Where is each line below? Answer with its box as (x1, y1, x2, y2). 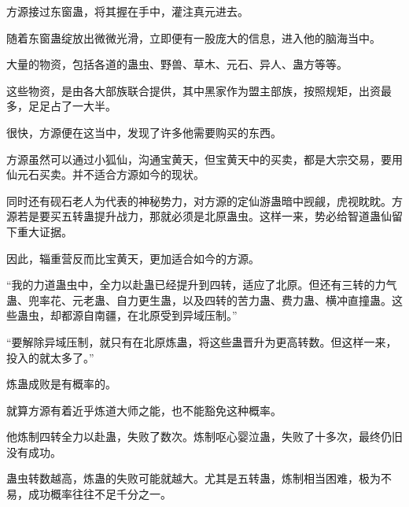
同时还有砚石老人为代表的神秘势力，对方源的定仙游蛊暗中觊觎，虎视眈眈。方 (6, 192, 403, 209)
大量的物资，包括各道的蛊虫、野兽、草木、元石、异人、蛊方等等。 (6, 56, 348, 72)
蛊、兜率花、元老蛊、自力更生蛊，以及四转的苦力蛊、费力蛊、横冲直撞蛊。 (6, 291, 392, 308)
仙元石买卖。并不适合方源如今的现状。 (6, 166, 204, 183)
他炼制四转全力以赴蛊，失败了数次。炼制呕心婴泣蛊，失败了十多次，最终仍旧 (6, 428, 403, 445)
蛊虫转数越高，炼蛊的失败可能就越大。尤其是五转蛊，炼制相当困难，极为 (6, 470, 381, 487)
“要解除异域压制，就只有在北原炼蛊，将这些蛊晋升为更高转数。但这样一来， (6, 333, 397, 350)
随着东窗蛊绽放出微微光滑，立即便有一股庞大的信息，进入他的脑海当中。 (6, 29, 381, 46)
